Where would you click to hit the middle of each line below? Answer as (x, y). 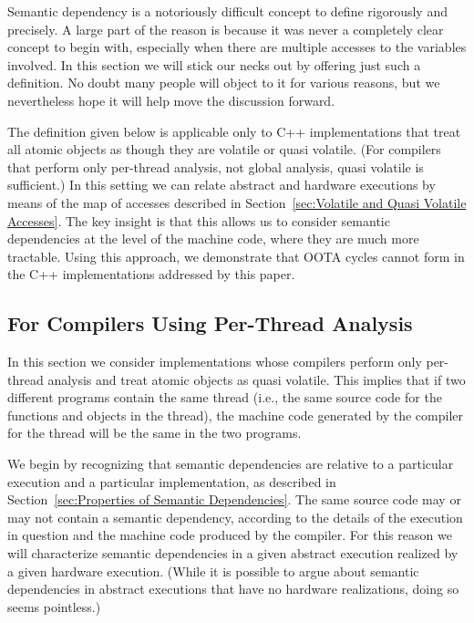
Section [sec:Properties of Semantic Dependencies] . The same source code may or (234, 499)
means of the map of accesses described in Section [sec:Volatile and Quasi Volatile (237, 202)
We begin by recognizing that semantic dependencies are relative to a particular (231, 464)
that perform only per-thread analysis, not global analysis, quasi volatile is (216, 166)
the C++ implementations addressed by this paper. (151, 274)
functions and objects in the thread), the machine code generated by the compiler (235, 415)
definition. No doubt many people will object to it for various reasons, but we (224, 83)
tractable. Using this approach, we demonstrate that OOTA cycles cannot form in (236, 256)
